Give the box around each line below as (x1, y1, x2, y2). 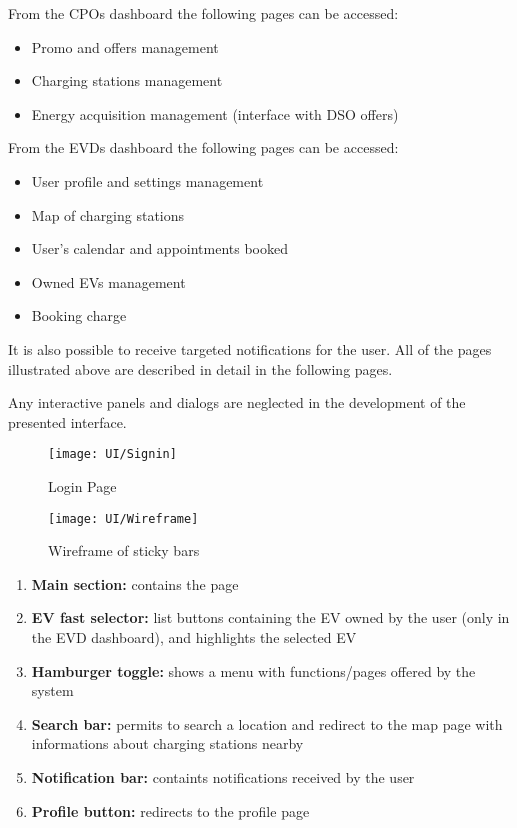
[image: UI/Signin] (48, 447, 177, 462)
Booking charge (31, 305, 127, 326)
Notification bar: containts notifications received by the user (31, 766, 415, 787)
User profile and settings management (31, 170, 264, 191)
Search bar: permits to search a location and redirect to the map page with (31, 713, 503, 734)
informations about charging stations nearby (31, 733, 304, 754)
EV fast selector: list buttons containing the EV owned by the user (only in (31, 607, 510, 628)
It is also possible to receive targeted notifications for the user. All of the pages (8, 338, 492, 359)
